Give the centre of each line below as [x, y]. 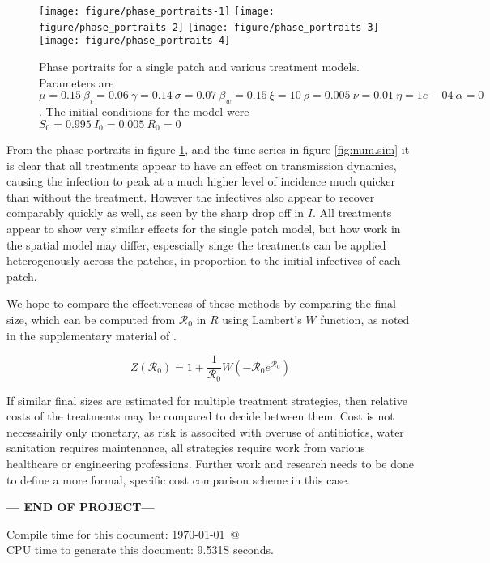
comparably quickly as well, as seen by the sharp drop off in [156, 213]
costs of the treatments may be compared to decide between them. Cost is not [200, 416]
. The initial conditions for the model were [144, 111]
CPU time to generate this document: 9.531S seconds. [140, 550]
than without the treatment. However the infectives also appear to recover [191, 196]
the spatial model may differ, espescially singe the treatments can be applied [196, 244]
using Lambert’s [262, 319]
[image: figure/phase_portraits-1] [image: [157, 11]
